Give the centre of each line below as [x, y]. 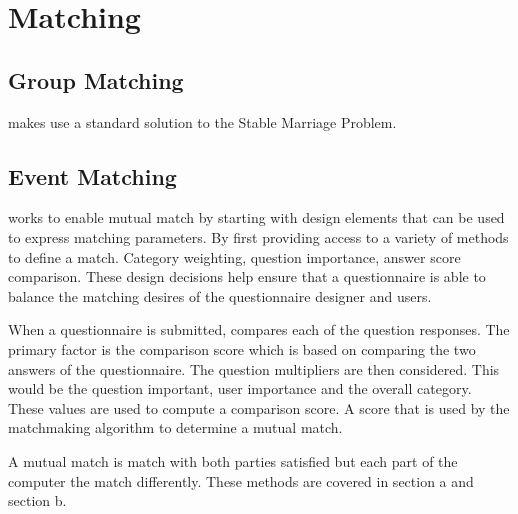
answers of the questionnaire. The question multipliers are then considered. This [254, 368]
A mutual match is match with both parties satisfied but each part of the [233, 460]
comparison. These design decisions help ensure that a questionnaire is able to [247, 276]
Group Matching [96, 79]
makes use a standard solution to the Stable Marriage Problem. [202, 121]
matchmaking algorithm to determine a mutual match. [175, 427]
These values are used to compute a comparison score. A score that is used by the [259, 407]
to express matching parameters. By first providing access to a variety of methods [258, 236]
